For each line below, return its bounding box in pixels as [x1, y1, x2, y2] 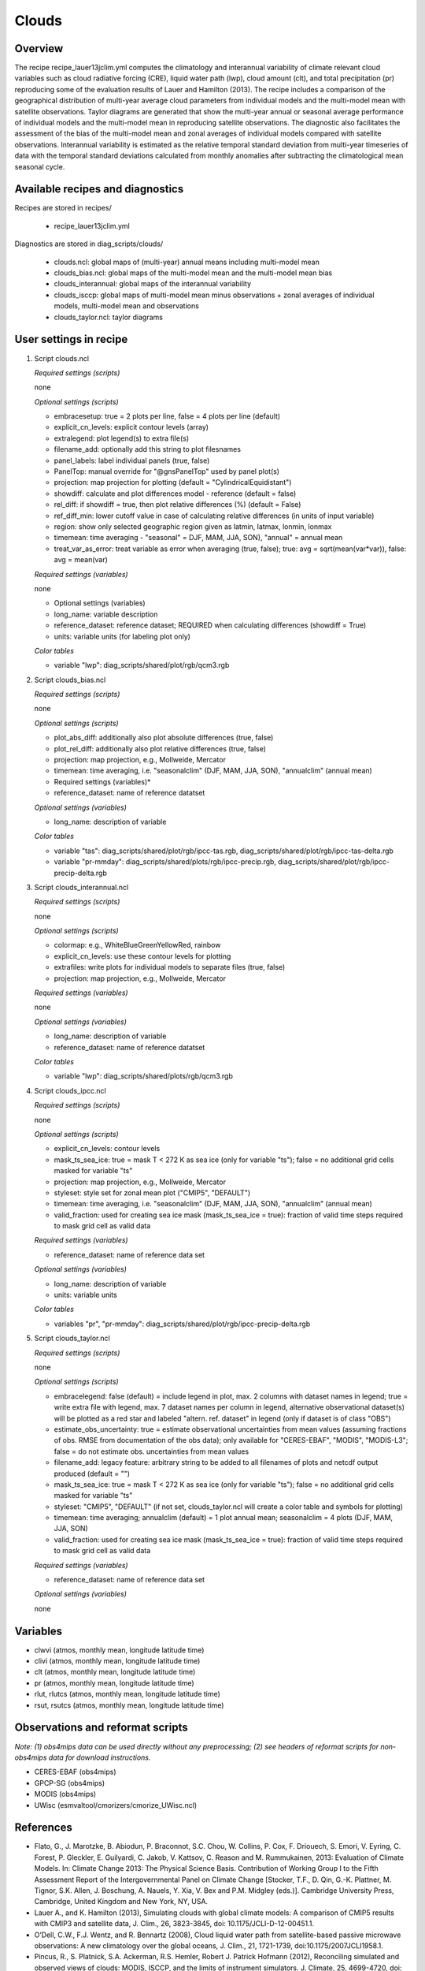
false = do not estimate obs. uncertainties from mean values [54, 1447, 249, 1456]
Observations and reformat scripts [14, 1721, 188, 1734]
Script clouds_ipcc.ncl [34, 1086, 106, 1095]
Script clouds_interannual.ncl [34, 882, 129, 892]
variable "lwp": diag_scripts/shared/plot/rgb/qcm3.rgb [54, 661, 230, 670]
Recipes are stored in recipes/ [14, 203, 112, 213]
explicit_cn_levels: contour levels [54, 1144, 161, 1153]
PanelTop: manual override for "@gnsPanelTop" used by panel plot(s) [54, 467, 279, 476]
